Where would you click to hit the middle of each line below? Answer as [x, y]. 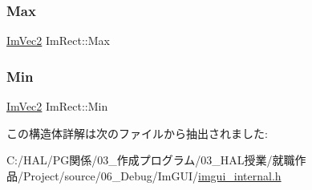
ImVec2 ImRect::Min [57, 106]
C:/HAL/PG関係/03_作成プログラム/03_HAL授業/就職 [151, 160]
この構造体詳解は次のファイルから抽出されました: [137, 133]
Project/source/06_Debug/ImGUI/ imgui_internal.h [152, 175]
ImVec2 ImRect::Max [58, 40]
